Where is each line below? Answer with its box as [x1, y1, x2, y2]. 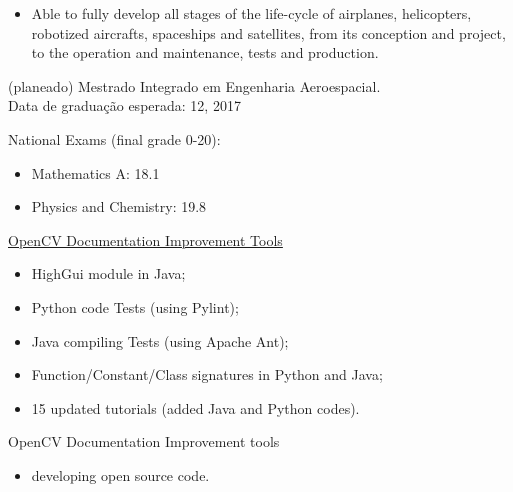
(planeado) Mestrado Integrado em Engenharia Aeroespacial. [8, 75, 381, 96]
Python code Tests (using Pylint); [31, 296, 239, 317]
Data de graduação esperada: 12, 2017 [8, 95, 241, 116]
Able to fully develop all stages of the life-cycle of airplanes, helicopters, [31, 3, 472, 23]
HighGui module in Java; [31, 263, 186, 284]
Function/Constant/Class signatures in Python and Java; [31, 364, 383, 385]
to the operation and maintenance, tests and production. [31, 42, 379, 63]
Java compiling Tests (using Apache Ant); [31, 330, 289, 351]
